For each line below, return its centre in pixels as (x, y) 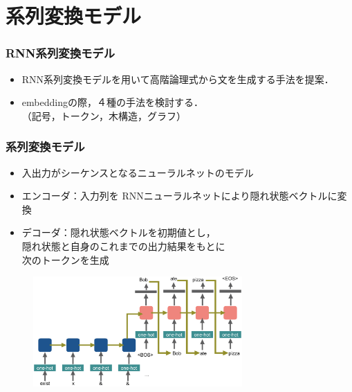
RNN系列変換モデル (61, 53)
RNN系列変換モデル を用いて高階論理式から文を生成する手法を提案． (178, 79)
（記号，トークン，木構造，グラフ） (102, 115)
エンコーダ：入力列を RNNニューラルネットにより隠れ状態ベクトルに (179, 196)
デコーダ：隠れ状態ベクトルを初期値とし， (119, 232)
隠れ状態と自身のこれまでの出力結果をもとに (123, 246)
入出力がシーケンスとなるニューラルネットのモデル (138, 172)
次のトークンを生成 (65, 259)
